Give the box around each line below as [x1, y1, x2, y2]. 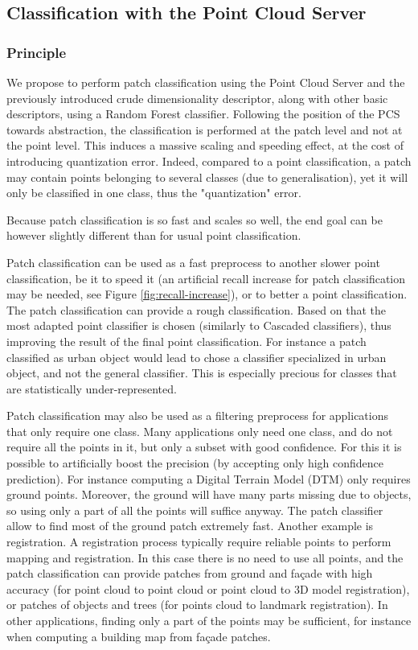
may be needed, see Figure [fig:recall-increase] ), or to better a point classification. [6, 286, 408, 302]
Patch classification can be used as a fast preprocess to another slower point [6, 253, 380, 270]
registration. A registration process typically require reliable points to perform [6, 533, 391, 550]
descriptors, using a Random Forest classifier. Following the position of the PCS [6, 105, 400, 122]
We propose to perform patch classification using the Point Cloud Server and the [6, 74, 405, 90]
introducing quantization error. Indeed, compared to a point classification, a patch [6, 152, 412, 169]
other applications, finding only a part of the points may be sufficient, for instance [6, 612, 412, 628]
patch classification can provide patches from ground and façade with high [6, 565, 373, 582]
